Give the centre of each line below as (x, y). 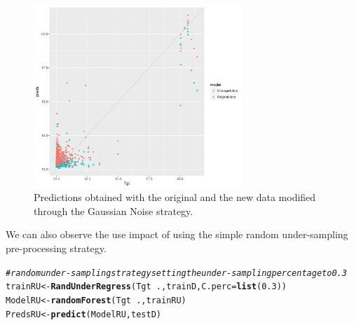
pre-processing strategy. (56, 248)
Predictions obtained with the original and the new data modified (175, 197)
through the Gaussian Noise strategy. (114, 210)
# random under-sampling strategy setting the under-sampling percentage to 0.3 (176, 273)
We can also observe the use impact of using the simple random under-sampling (177, 234)
